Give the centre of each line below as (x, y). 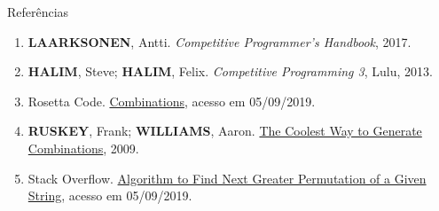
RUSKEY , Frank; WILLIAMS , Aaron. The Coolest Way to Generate (225, 131)
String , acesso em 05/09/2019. (110, 195)
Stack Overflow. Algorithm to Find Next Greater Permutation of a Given (227, 178)
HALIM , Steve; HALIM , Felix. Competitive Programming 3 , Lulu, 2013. (230, 71)
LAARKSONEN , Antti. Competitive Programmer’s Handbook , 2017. (219, 41)
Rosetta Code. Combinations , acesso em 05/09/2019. (172, 101)
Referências (38, 12)
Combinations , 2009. (83, 148)
